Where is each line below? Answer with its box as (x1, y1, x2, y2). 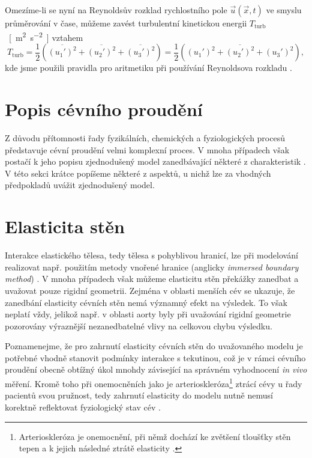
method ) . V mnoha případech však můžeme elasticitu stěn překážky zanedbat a (5, 272, 299, 285)
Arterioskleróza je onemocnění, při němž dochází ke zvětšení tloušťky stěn (19, 430, 291, 442)
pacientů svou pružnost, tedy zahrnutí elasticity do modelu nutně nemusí (5, 389, 273, 402)
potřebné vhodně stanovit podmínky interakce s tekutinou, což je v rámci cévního (5, 351, 306, 364)
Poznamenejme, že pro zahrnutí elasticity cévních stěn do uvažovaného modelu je (5, 340, 303, 352)
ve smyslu (266, 4, 302, 16)
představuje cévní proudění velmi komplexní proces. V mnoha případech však (5, 143, 290, 156)
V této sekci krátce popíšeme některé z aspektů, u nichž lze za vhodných (5, 166, 271, 179)
